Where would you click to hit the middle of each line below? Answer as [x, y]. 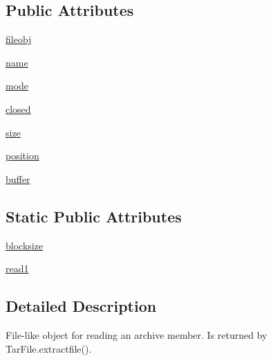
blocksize [25, 245]
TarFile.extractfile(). [49, 348]
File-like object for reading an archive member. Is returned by [136, 334]
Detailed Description [81, 306]
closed [18, 108]
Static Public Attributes [94, 216]
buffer [18, 178]
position [22, 156]
